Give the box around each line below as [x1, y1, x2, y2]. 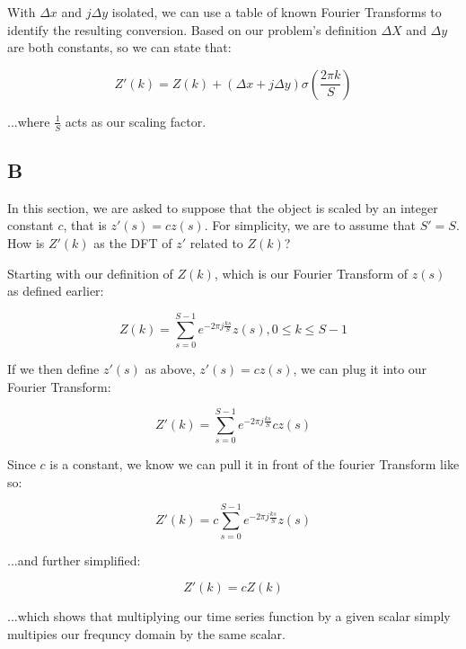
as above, [145, 359, 196, 378]
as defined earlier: [7, 281, 104, 300]
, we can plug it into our [293, 359, 427, 378]
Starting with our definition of [7, 263, 173, 282]
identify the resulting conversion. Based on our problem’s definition [7, 20, 377, 39]
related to [189, 234, 243, 252]
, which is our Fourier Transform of [214, 263, 409, 282]
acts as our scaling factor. [65, 111, 207, 130]
